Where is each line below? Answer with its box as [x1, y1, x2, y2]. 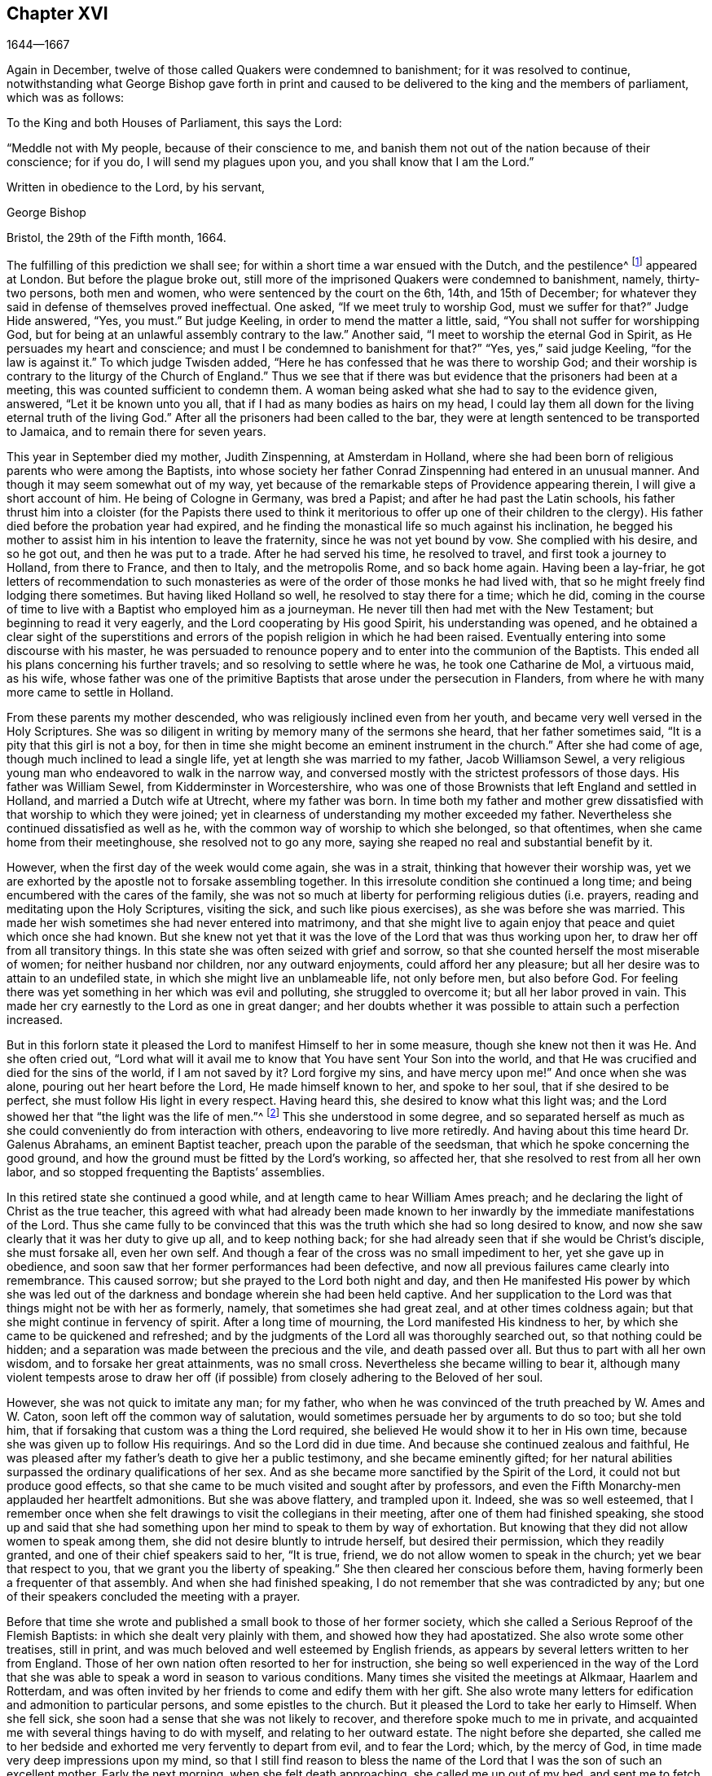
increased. [7, 1013, 64, 1027]
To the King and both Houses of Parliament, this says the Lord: [7, 116, 342, 130]
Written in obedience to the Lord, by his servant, [7, 180, 266, 195]
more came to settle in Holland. [7, 685, 174, 700]
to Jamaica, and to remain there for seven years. [7, 424, 266, 439]
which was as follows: [7, 90, 125, 105]
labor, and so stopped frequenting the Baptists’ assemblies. [7, 1164, 325, 1179]
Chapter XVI [7, 3, 108, 24]
